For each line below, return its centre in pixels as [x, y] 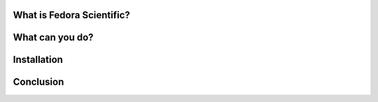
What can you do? [53, 37]
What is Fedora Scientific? [72, 15]
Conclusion [38, 82]
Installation [38, 60]
